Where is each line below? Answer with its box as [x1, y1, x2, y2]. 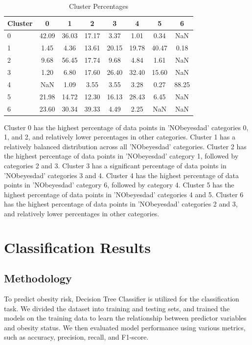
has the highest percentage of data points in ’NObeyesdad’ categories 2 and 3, [4, 199, 238, 209]
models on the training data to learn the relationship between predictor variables [4, 313, 247, 323]
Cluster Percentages [69, 1, 128, 11]
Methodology [4, 271, 72, 286]
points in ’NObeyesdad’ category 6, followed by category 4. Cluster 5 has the [4, 180, 234, 190]
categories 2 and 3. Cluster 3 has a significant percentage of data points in [4, 160, 227, 170]
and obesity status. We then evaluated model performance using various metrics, [4, 322, 246, 332]
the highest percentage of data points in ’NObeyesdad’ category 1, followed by [4, 151, 239, 161]
